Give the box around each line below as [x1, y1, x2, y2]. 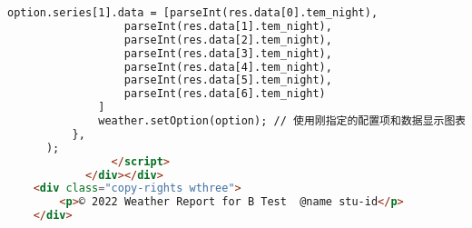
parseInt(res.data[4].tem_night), [123, 60, 332, 74]
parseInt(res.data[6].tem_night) [123, 87, 326, 101]
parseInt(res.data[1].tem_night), [123, 19, 332, 33]
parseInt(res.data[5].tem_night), [123, 74, 332, 87]
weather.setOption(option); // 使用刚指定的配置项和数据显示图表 [98, 114, 467, 127]
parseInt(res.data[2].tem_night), [123, 33, 332, 46]
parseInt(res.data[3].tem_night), [123, 46, 332, 60]
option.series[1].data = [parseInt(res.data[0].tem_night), [7, 6, 379, 19]
